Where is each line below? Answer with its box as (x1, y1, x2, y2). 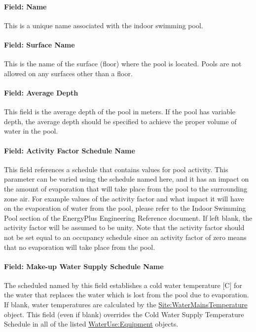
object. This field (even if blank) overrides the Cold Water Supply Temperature (4, 309, 244, 319)
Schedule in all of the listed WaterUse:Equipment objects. (4, 319, 179, 329)
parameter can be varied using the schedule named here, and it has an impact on (4, 174, 249, 184)
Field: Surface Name (4, 39, 75, 49)
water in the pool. (4, 126, 58, 136)
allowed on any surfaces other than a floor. (4, 68, 133, 78)
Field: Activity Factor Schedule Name (4, 145, 135, 155)
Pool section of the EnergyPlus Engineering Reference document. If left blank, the (4, 212, 253, 223)
